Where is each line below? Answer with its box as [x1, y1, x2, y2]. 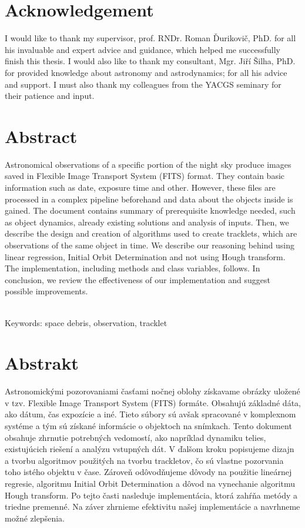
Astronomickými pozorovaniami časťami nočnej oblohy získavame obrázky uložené [5, 385, 300, 397]
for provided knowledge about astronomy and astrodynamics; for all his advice [5, 66, 287, 78]
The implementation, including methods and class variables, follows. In [5, 262, 260, 274]
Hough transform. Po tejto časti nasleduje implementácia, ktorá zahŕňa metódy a [5, 489, 297, 501]
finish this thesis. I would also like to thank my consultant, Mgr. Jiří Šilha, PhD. [5, 55, 296, 67]
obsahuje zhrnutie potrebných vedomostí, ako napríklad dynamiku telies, [5, 431, 266, 443]
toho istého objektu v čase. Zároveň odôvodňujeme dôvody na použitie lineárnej [5, 466, 292, 478]
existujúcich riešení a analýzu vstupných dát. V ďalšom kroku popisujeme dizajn [5, 443, 294, 455]
